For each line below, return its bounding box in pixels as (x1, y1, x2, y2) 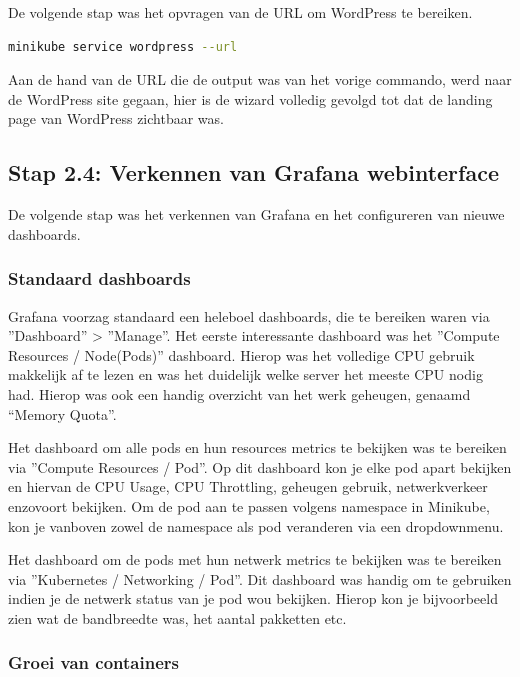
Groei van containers (8, 650, 179, 675)
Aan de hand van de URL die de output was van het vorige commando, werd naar (8, 69, 512, 90)
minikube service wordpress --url (8, 39, 238, 54)
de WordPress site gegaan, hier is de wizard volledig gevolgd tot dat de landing (8, 88, 493, 109)
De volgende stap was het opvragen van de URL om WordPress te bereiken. (8, 2, 473, 22)
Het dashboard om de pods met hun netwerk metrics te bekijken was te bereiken (8, 549, 502, 570)
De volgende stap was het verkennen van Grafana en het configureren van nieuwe (8, 204, 505, 225)
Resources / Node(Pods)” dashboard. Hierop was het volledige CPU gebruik (8, 344, 475, 365)
